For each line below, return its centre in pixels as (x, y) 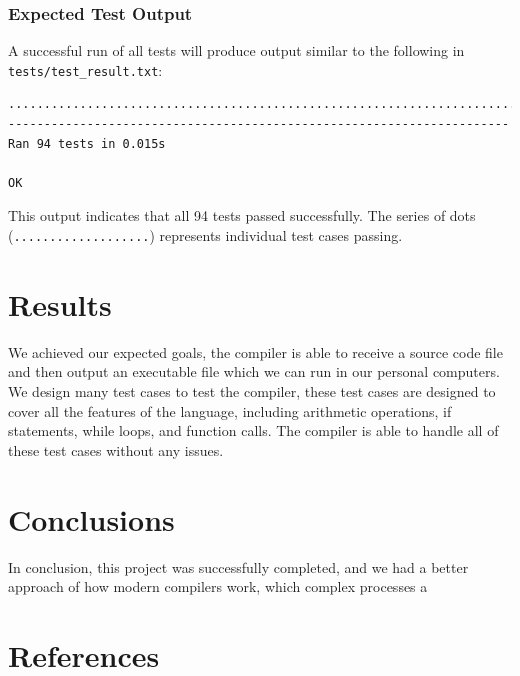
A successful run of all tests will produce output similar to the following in (236, 50)
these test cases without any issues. (116, 449)
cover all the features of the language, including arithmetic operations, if (230, 410)
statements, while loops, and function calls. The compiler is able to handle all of (253, 430)
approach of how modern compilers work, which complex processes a (218, 586)
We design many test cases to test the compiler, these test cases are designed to (252, 391)
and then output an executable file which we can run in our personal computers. (254, 371)
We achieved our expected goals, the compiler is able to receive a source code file (255, 351)
